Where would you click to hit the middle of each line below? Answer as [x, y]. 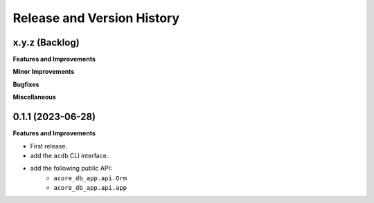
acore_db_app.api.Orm [90, 178]
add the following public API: [71, 168]
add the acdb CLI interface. [69, 155]
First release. [49, 146]
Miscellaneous [35, 97]
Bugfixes [26, 84]
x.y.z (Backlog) [46, 42]
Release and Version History [96, 18]
